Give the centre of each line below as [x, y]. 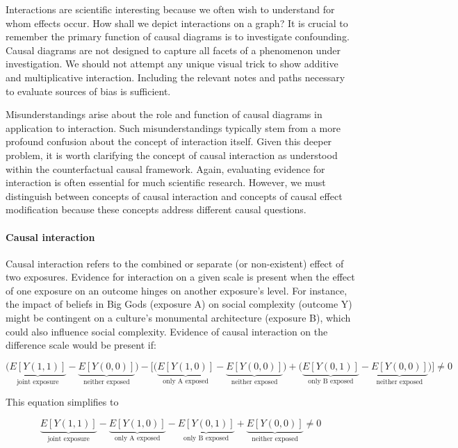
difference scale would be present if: [81, 345]
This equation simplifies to [62, 402]
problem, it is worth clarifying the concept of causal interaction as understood [172, 155]
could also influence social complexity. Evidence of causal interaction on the [167, 331]
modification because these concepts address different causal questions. [156, 209]
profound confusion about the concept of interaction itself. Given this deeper [169, 141]
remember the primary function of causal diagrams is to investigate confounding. [178, 36]
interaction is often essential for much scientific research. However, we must [166, 182]
